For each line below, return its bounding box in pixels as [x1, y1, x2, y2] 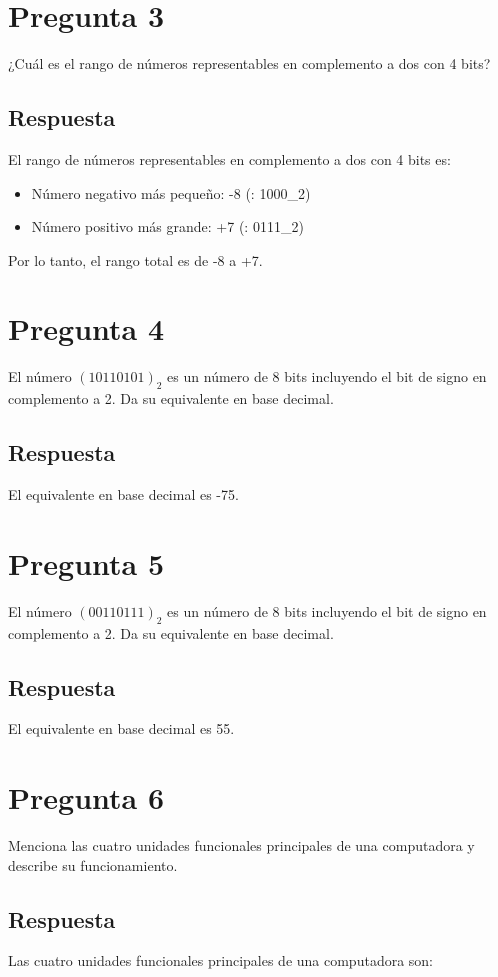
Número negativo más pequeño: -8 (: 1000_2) [31, 182, 311, 203]
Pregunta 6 [8, 777, 165, 818]
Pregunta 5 [8, 542, 165, 583]
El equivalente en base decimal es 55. [8, 718, 235, 739]
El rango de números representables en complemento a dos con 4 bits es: [8, 148, 451, 169]
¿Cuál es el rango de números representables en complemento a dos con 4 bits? [8, 53, 491, 74]
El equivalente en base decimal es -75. [8, 484, 239, 505]
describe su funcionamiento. [8, 854, 178, 875]
